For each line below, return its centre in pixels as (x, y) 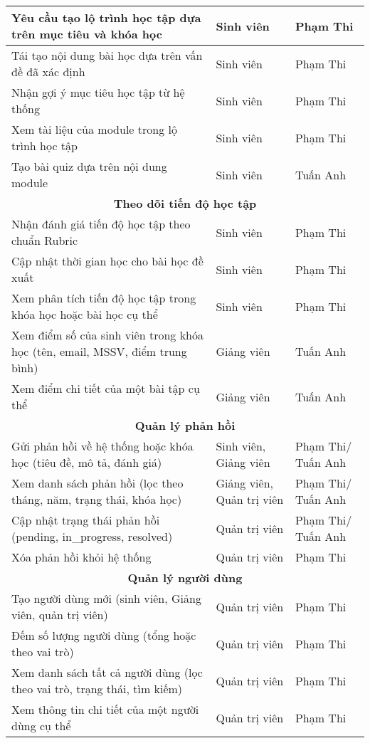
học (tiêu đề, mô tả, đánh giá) (87, 462)
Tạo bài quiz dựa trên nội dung (89, 166)
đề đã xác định (48, 72)
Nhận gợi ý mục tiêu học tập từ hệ (98, 92)
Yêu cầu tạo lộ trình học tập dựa (106, 17)
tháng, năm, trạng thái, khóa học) (97, 499)
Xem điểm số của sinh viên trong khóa (107, 335)
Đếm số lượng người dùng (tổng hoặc (104, 635)
